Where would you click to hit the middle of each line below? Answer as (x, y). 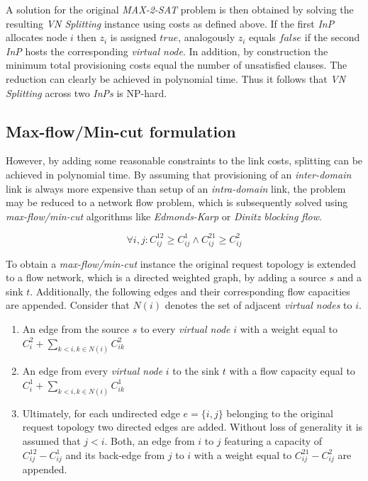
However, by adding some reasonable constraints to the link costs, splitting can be (184, 160)
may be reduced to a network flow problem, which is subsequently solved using (177, 202)
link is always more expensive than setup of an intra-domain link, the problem (176, 188)
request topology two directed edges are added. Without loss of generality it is (193, 427)
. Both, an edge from (150, 441)
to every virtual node (185, 328)
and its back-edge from (115, 454)
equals (262, 37)
